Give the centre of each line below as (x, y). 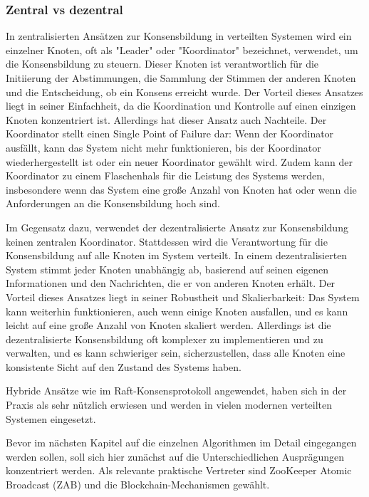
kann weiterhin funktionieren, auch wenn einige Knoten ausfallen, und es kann (177, 311)
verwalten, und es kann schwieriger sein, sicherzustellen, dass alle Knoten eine (176, 353)
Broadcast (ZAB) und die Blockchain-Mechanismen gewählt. (138, 485)
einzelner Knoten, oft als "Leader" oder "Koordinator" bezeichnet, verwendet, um (182, 49)
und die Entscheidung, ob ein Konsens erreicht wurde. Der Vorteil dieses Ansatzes (184, 91)
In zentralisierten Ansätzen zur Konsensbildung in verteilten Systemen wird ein (179, 36)
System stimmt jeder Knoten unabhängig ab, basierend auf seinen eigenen (167, 269)
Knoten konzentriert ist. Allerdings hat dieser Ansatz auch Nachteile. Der (166, 119)
